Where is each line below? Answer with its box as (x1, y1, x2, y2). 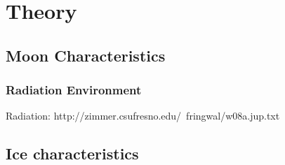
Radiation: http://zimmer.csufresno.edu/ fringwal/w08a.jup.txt (6, 108, 280, 123)
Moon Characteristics (6, 44, 166, 66)
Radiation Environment (6, 81, 142, 99)
